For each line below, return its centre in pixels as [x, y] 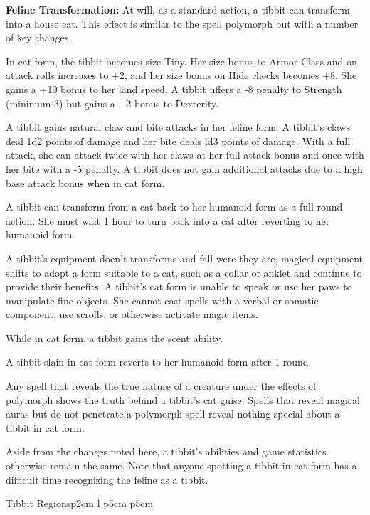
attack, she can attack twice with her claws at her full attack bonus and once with [185, 155]
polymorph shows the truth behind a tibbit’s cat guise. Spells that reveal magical [183, 399]
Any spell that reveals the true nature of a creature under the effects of [161, 386]
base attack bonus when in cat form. [85, 182]
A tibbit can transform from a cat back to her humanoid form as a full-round [174, 207]
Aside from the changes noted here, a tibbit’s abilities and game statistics [166, 451]
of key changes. [39, 37]
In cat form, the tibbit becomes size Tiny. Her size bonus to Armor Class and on [181, 61]
